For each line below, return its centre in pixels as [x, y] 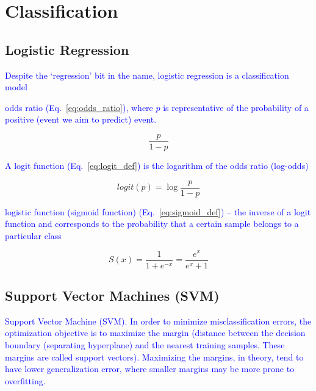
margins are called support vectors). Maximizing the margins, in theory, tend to [154, 357]
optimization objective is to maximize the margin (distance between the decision [155, 333]
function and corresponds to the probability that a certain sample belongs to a [152, 224]
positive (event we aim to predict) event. [81, 119]
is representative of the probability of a [236, 107]
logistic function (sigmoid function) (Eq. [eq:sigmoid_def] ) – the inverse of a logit [158, 211]
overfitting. [25, 380]
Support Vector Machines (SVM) [112, 295]
